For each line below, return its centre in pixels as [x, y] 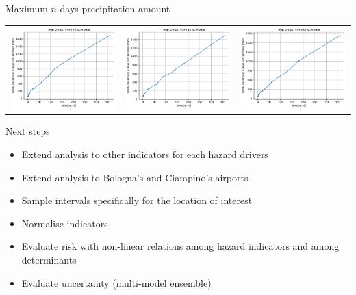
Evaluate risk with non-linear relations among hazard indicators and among [180, 246]
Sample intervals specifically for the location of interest [137, 200]
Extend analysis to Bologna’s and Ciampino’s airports [135, 177]
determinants [49, 259]
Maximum [27, 8]
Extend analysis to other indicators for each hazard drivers [145, 154]
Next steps [28, 131]
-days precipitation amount [113, 8]
